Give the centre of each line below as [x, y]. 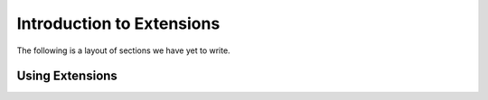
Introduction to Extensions [118, 23]
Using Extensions [67, 76]
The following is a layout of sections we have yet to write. [123, 50]
